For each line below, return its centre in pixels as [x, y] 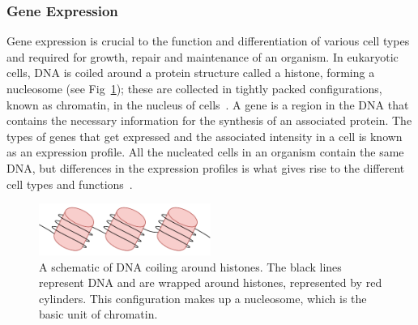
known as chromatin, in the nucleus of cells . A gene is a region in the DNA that [208, 104]
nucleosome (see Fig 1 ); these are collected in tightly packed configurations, [194, 88]
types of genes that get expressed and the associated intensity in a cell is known [205, 136]
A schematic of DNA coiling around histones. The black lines [190, 266]
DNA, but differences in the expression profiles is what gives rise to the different [206, 167]
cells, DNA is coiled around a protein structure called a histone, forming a [191, 73]
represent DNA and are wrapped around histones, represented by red [211, 282]
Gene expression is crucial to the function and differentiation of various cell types [208, 41]
